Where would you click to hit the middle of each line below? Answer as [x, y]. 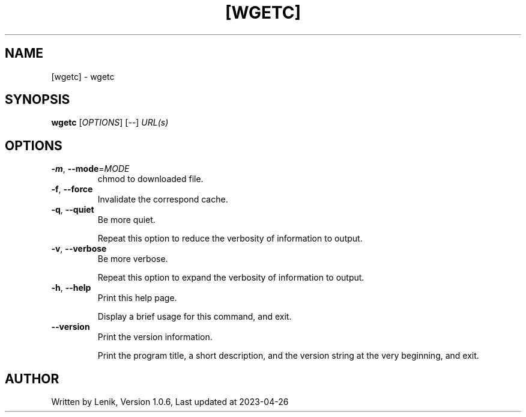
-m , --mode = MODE [90, 169]
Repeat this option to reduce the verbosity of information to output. [230, 239]
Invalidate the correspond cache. [163, 199]
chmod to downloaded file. [150, 179]
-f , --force [72, 189]
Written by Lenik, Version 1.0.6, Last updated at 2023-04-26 [170, 402]
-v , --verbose [79, 249]
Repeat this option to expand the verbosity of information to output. [231, 278]
